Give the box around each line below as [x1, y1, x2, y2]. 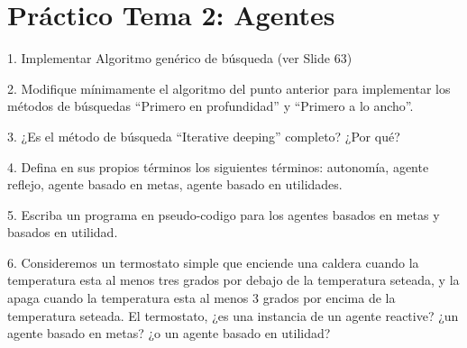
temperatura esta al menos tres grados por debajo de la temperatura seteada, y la [7, 270, 460, 289]
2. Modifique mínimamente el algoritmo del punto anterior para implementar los [7, 78, 451, 97]
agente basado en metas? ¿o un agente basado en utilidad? [7, 324, 331, 343]
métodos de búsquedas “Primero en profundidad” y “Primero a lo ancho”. [7, 96, 414, 115]
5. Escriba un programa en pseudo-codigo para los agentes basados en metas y [7, 205, 440, 224]
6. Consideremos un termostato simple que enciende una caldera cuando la [7, 252, 419, 271]
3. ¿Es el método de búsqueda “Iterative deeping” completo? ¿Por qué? [7, 126, 400, 145]
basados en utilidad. [7, 223, 118, 242]
